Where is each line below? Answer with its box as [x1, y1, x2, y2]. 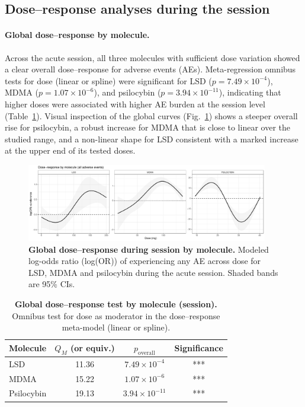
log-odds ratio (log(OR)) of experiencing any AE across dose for [28, 255, 261, 267]
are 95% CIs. [28, 278, 75, 290]
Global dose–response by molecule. [5, 28, 150, 41]
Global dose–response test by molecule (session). [14, 297, 217, 310]
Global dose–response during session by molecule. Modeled [28, 243, 269, 255]
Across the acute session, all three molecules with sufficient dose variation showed [5, 51, 300, 63]
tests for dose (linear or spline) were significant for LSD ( [5, 74, 212, 87]
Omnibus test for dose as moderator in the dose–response [12, 309, 220, 322]
